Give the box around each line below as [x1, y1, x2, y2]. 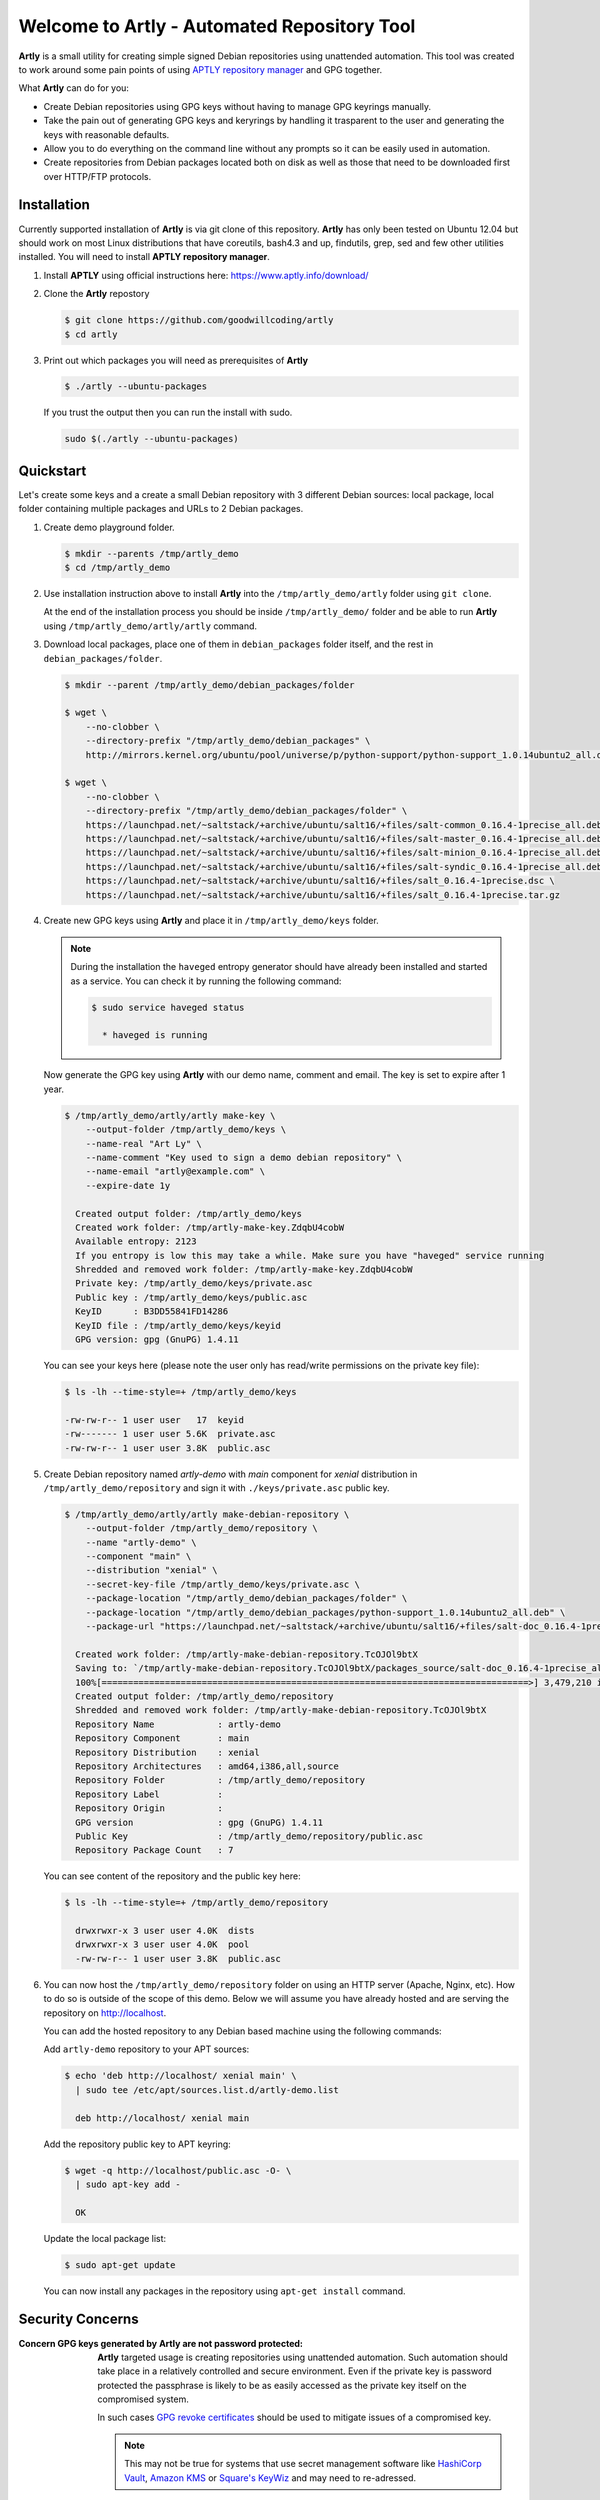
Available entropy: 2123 [75, 1236, 197, 1247]
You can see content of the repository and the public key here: [43, 1870, 301, 1882]
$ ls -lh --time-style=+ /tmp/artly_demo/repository [64, 1897, 329, 1909]
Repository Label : [75, 1788, 224, 1800]
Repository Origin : [75, 1803, 224, 1814]
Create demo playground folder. [43, 521, 175, 533]
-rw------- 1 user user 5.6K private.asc [64, 1428, 276, 1440]
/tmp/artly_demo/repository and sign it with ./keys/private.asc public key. [43, 1481, 390, 1494]
